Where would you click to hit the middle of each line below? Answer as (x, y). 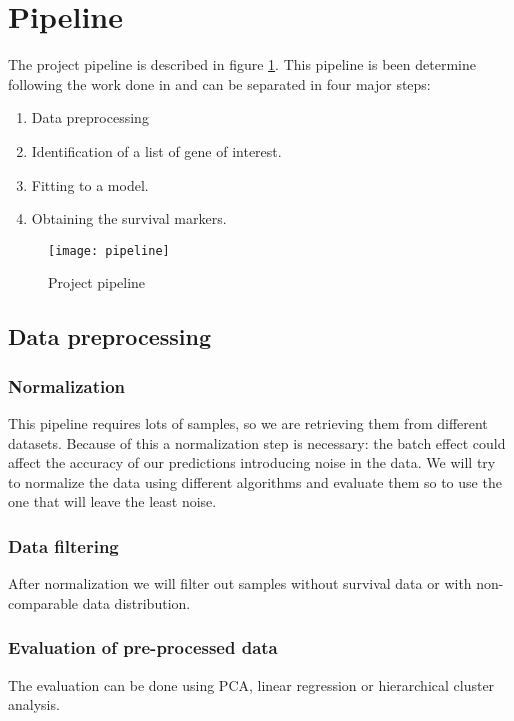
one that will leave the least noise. (112, 501)
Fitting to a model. (90, 184)
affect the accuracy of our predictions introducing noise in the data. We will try (252, 462)
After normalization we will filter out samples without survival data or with (240, 583)
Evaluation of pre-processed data (143, 647)
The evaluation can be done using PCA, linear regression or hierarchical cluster (251, 684)
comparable (43, 602)
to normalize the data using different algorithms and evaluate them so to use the (255, 481)
